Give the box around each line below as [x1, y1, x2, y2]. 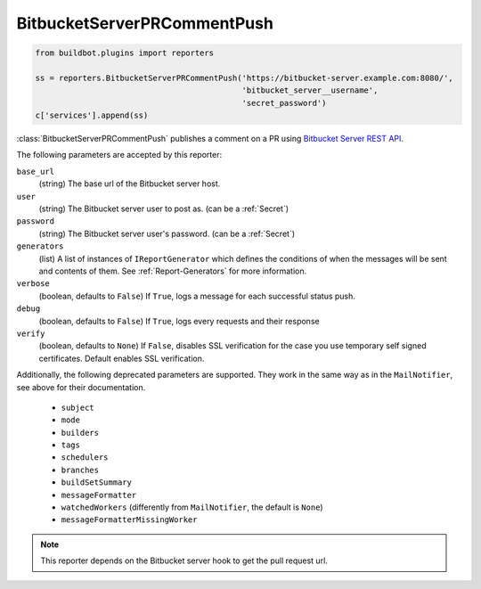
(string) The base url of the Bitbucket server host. [38, 178, 221, 189]
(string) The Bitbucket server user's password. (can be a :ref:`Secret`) [38, 228, 296, 239]
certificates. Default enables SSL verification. [38, 353, 205, 364]
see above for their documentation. [16, 381, 146, 392]
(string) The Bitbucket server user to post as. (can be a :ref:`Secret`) [38, 203, 289, 214]
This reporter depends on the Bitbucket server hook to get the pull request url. [40, 555, 329, 566]
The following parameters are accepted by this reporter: [16, 150, 223, 160]
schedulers [61, 453, 109, 462]
